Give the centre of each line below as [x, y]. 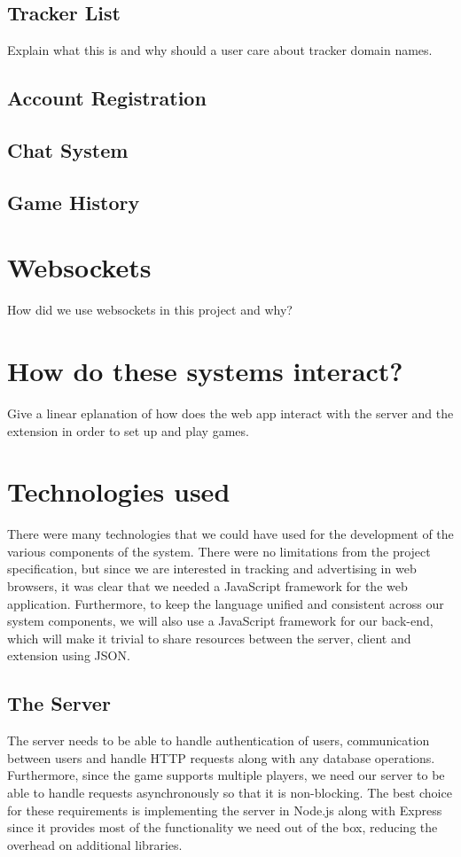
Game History [74, 202]
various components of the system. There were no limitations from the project [219, 551]
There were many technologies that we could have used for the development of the [230, 534]
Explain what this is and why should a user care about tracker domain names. [220, 50]
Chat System [68, 149]
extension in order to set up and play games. [128, 430]
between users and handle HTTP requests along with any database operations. [221, 757]
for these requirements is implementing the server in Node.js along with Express [225, 810]
